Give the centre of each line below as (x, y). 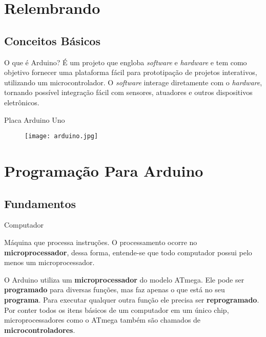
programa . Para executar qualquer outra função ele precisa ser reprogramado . (132, 299)
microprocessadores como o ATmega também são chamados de (103, 320)
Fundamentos (40, 203)
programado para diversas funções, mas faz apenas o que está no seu (115, 289)
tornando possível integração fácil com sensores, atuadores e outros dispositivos (128, 92)
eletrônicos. (22, 102)
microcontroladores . (40, 330)
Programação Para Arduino (104, 170)
